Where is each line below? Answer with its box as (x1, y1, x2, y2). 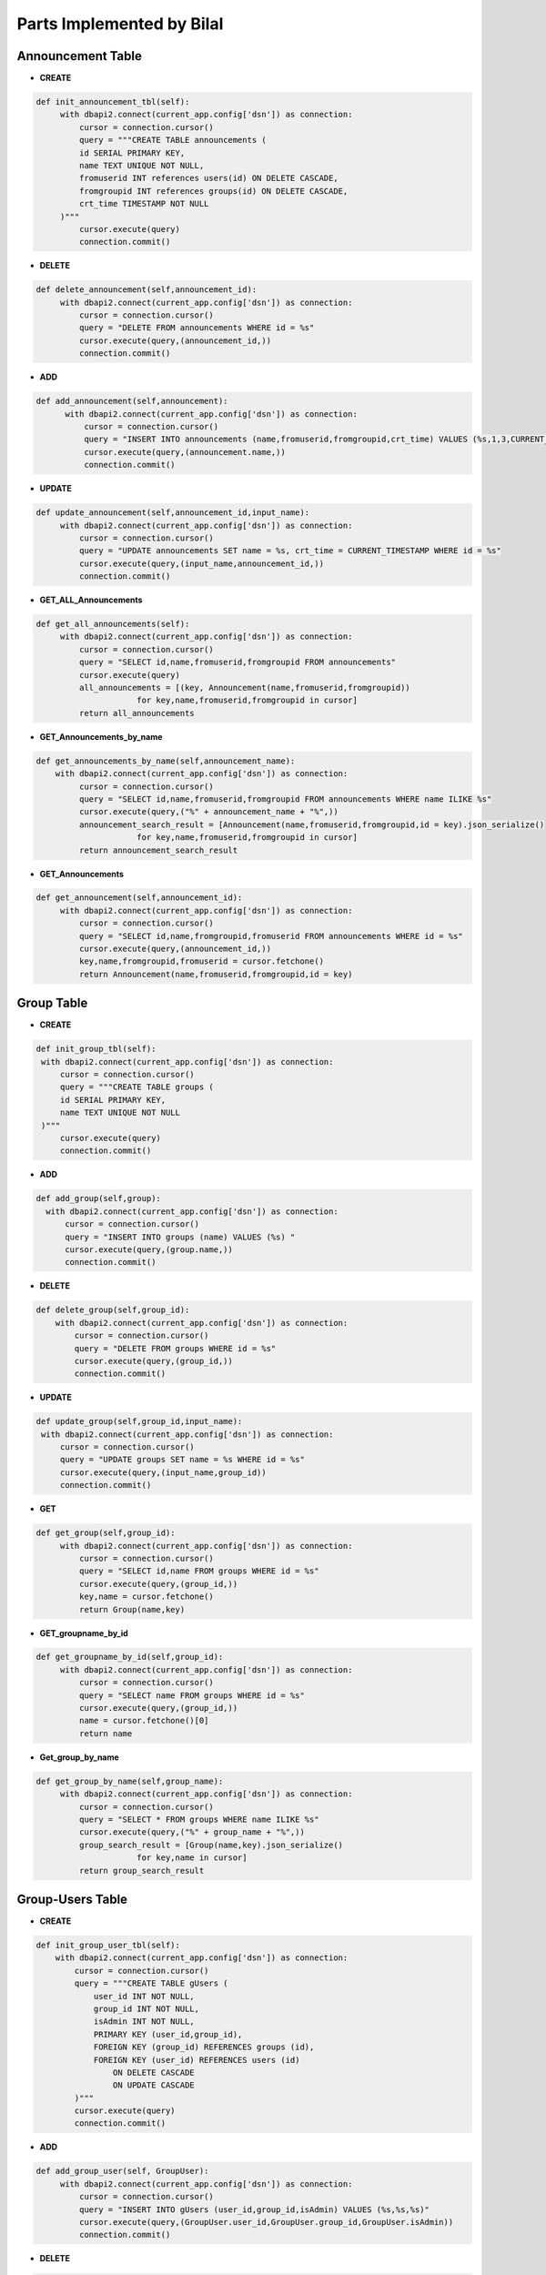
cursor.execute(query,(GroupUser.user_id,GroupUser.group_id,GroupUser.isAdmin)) (78, 2217, 454, 2228)
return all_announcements (78, 708, 195, 718)
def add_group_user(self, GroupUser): (35, 2166, 209, 2177)
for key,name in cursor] (136, 1853, 248, 1863)
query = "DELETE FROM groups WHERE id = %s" (74, 1343, 277, 1353)
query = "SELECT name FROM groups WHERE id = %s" (78, 1690, 305, 1701)
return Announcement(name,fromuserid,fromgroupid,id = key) (78, 969, 353, 979)
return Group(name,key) (78, 1604, 186, 1614)
